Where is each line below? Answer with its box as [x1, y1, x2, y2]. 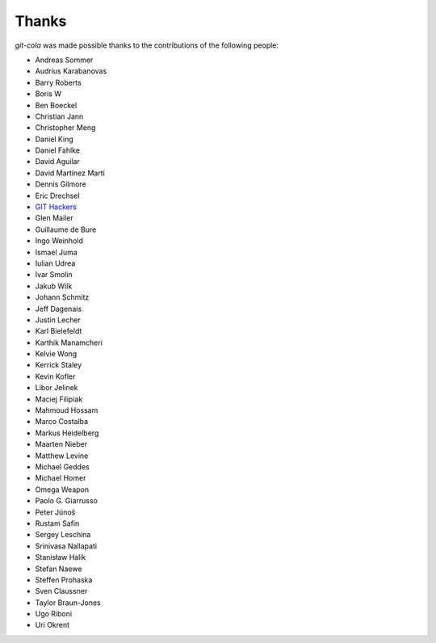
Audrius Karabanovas [35, 66, 107, 76]
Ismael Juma [35, 247, 78, 257]
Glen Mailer [35, 213, 73, 223]
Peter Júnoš [35, 507, 76, 517]
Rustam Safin [35, 518, 80, 528]
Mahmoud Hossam [35, 406, 99, 415]
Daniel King [35, 134, 73, 144]
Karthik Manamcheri [35, 338, 103, 347]
